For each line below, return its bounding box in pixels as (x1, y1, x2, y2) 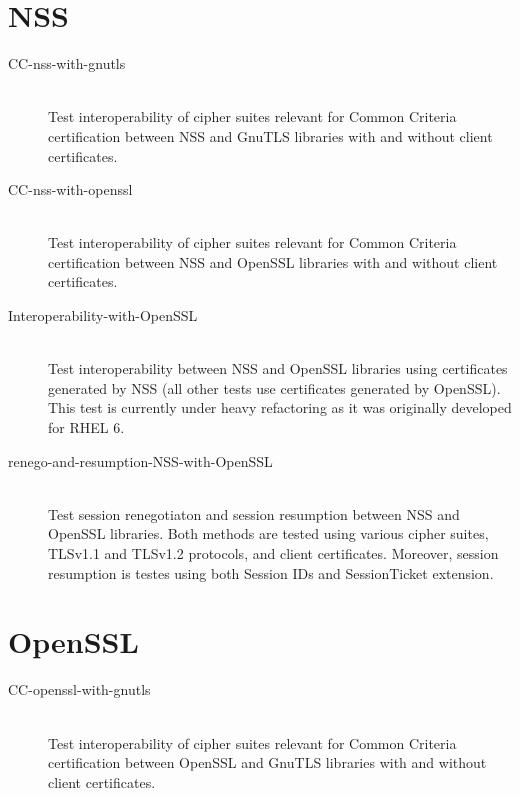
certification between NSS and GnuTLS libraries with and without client (48, 125, 493, 146)
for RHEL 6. (48, 417, 125, 438)
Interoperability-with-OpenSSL (8, 305, 198, 326)
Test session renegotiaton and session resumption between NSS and (48, 503, 460, 524)
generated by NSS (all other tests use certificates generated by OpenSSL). (48, 377, 501, 398)
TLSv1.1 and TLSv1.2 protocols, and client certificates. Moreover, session (48, 543, 499, 563)
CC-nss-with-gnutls (8, 53, 126, 74)
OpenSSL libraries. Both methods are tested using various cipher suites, (48, 523, 489, 544)
